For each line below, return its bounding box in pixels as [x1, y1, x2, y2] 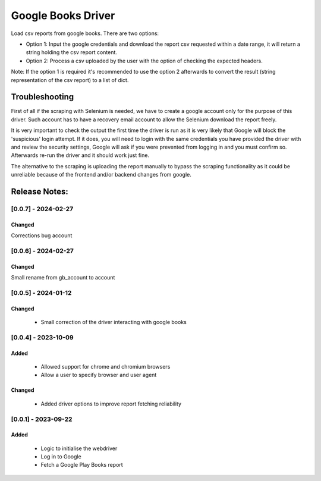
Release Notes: [11, 186, 68, 196]
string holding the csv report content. [26, 49, 117, 56]
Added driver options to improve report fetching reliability [40, 400, 181, 407]
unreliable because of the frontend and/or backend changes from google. [11, 171, 191, 178]
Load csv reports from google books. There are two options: [11, 30, 159, 37]
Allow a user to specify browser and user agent [40, 372, 157, 379]
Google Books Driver [11, 9, 115, 22]
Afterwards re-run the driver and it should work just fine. [11, 152, 150, 159]
